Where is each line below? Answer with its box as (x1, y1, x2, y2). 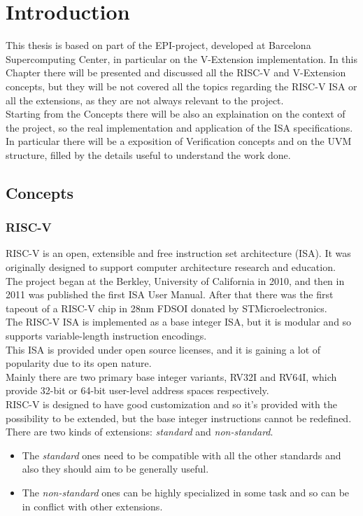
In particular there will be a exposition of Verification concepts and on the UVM (6, 134, 352, 148)
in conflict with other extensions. (22, 498, 163, 513)
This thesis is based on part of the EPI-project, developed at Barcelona (6, 38, 311, 53)
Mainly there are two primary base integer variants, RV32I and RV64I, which (6, 369, 337, 384)
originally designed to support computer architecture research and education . (6, 260, 336, 274)
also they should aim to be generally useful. (22, 461, 209, 476)
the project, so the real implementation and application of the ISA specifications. (6, 120, 353, 134)
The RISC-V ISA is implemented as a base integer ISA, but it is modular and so (6, 314, 352, 329)
